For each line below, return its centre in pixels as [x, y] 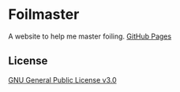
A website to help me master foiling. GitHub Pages [90, 36]
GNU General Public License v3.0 [62, 79]
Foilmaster [44, 15]
